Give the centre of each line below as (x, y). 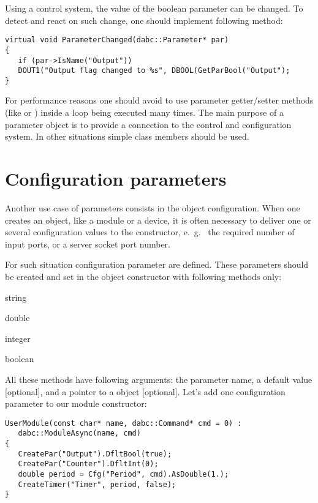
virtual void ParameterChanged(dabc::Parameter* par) (117, 40)
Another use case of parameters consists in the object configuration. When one (153, 207)
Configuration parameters (116, 179)
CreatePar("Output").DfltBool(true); (95, 454)
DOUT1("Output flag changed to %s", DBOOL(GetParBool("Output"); (154, 71)
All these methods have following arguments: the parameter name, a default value (159, 379)
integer (18, 338)
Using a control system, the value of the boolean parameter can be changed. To (154, 8)
